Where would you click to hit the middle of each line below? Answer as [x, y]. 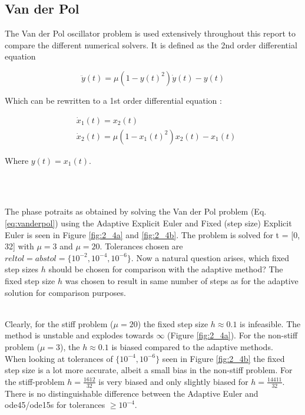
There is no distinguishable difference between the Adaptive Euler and [132, 393]
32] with [19, 246]
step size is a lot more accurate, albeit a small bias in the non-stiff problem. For [149, 370]
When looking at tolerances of [59, 358]
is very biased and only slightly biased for [173, 381]
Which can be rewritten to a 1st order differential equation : [113, 100]
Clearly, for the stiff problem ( [59, 323]
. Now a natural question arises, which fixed [210, 257]
